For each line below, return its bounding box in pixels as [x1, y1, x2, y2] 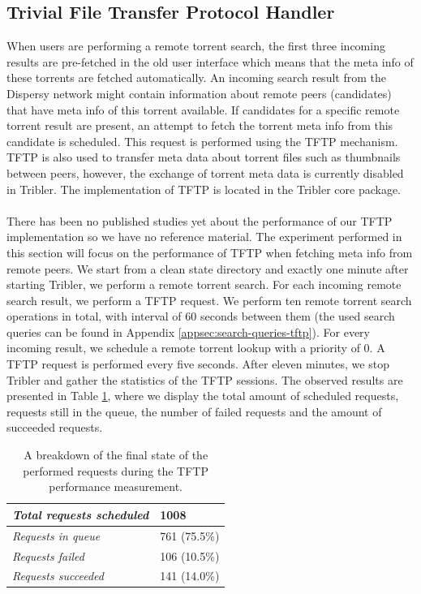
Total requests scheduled [12, 506, 149, 523]
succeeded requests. [6, 419, 103, 436]
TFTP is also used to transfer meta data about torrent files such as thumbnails [6, 148, 401, 166]
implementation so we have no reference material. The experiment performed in [6, 228, 402, 245]
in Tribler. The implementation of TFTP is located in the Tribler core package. [6, 180, 401, 197]
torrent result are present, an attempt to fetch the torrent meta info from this [6, 117, 393, 134]
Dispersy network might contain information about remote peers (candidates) [6, 84, 392, 101]
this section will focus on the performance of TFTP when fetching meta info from [6, 243, 413, 260]
